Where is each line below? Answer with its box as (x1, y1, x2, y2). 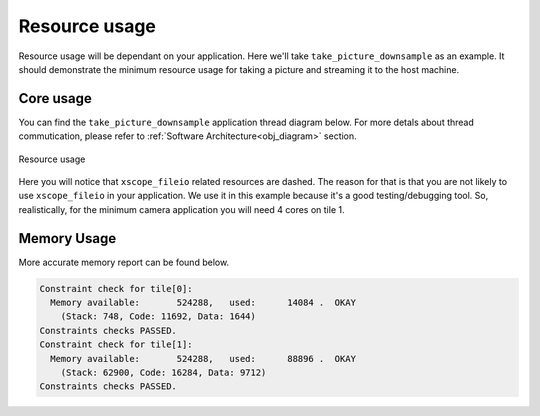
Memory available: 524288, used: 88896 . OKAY (50, 353, 357, 364)
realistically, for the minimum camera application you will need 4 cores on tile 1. (18, 203, 345, 215)
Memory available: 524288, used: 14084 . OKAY (50, 297, 357, 309)
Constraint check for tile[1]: (39, 339, 194, 350)
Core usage (18, 90, 92, 107)
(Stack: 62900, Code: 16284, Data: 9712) (60, 367, 267, 379)
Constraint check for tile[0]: (39, 283, 194, 294)
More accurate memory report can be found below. (18, 256, 230, 268)
